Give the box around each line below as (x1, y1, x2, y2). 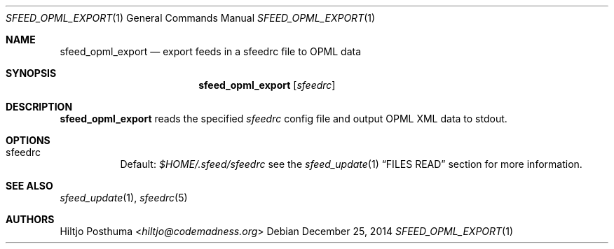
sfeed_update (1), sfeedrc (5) (60, 192, 188, 204)
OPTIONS (6, 134, 50, 146)
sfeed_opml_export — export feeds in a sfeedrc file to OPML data (60, 45, 362, 57)
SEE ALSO (6, 180, 53, 192)
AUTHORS (6, 213, 55, 225)
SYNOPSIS (6, 67, 57, 79)
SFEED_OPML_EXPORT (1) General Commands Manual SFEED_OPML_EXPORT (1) (6, 12, 376, 24)
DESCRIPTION (6, 101, 73, 113)
